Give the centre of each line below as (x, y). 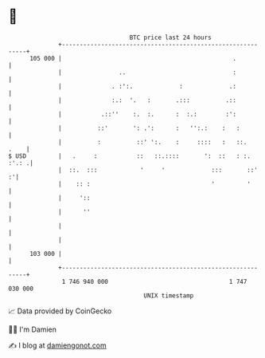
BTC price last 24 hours (171, 37)
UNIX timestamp (169, 295)
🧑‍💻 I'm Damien (33, 329)
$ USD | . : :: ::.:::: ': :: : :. (129, 156)
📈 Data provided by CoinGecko (60, 311)
